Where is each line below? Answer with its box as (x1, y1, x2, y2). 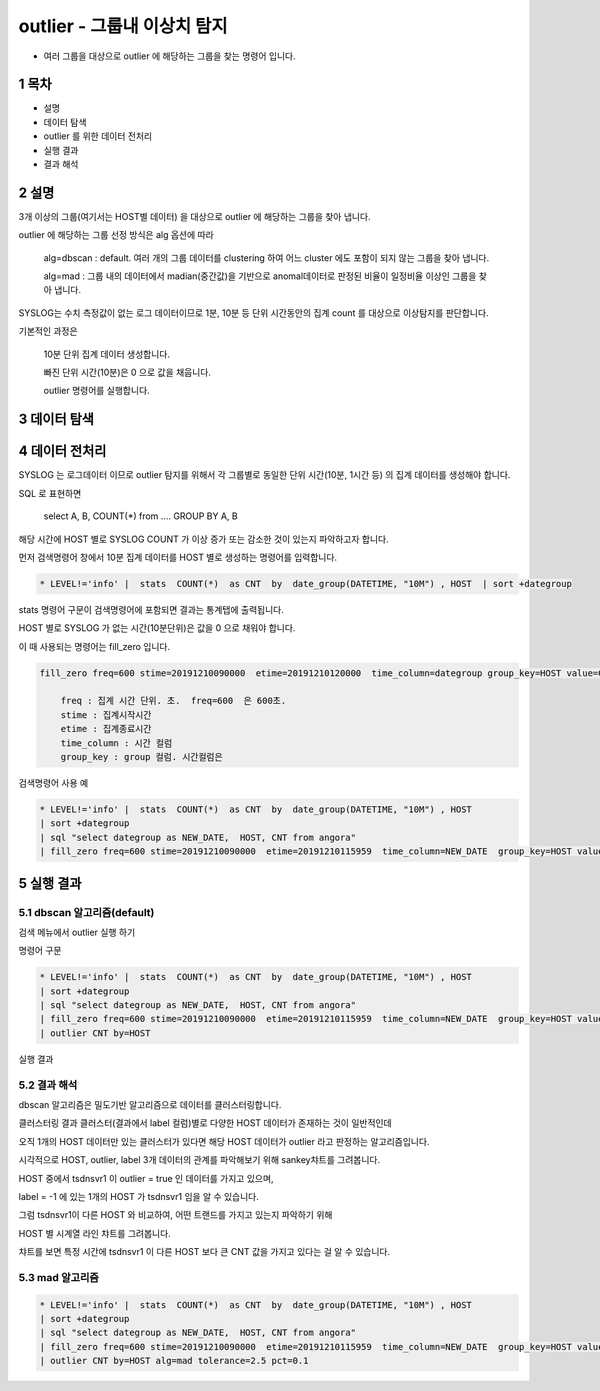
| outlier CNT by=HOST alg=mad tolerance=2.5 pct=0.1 (39, 1355, 309, 1367)
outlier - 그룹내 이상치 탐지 (18, 15, 228, 37)
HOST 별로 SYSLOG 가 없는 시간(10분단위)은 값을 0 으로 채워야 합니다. (18, 622, 296, 634)
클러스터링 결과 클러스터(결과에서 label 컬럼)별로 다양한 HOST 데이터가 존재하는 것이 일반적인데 (18, 1117, 392, 1129)
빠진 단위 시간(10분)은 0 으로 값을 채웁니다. (43, 366, 212, 379)
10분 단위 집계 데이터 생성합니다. (43, 348, 170, 360)
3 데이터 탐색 (18, 411, 95, 428)
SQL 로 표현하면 (18, 487, 82, 499)
